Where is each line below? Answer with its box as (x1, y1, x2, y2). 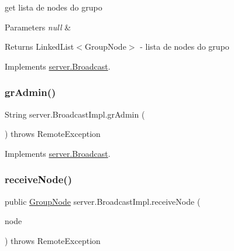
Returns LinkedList (5, 40, 74, 53)
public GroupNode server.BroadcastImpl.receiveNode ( (5, 195, 201, 207)
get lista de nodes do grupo (5, 1, 102, 13)
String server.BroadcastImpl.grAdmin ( (5, 108, 145, 120)
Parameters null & (5, 20, 71, 33)
